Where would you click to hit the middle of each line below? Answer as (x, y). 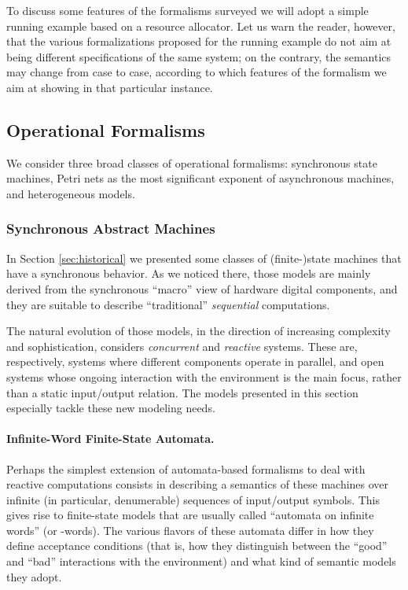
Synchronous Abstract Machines (111, 229)
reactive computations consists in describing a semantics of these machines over (198, 484)
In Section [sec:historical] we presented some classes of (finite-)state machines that (204, 258)
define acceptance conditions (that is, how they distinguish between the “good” (197, 546)
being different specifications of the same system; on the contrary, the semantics (199, 56)
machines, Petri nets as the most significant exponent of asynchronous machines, (200, 178)
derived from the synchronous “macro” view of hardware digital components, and (202, 288)
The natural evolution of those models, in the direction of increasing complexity (198, 331)
